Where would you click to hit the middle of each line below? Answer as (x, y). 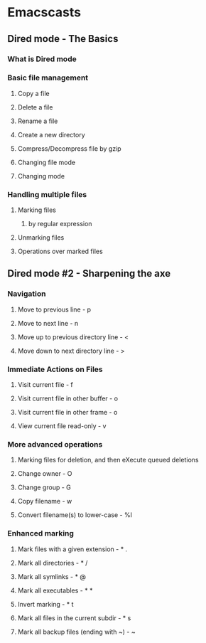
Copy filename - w (45, 501)
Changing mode (41, 176)
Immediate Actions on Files (55, 369)
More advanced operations (55, 444)
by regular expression (60, 224)
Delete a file (35, 107)
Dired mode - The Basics (63, 39)
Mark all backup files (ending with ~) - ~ (77, 632)
